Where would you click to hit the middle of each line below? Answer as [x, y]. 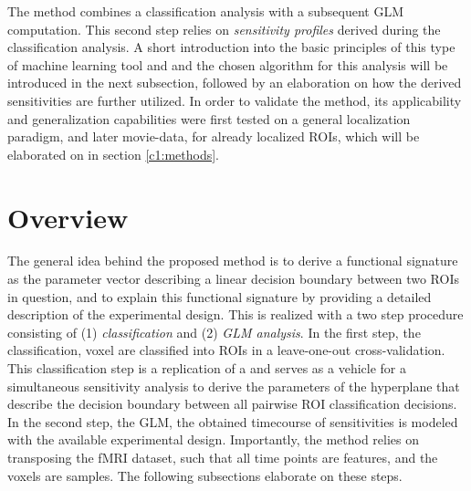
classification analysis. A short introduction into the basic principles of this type [231, 47]
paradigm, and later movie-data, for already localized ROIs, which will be [214, 136]
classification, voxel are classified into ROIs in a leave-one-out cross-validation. [226, 350]
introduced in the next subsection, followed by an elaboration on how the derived [235, 83]
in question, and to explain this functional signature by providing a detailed [220, 296]
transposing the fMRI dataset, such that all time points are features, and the [223, 457]
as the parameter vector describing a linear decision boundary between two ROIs [233, 279]
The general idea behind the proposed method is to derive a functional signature [233, 261]
